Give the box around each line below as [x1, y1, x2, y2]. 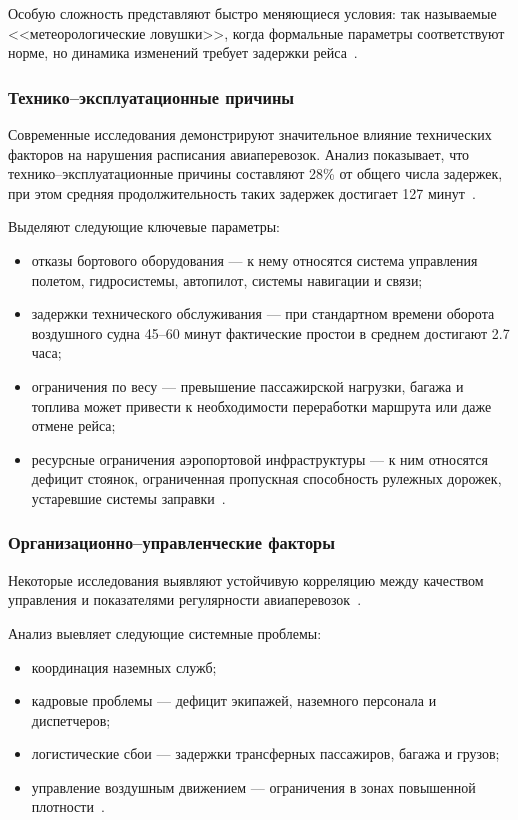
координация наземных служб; [31, 656, 217, 677]
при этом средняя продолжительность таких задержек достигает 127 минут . [8, 182, 476, 203]
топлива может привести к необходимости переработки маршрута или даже [31, 395, 492, 416]
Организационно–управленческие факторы [8, 530, 335, 555]
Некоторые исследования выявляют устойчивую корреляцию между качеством [8, 569, 484, 590]
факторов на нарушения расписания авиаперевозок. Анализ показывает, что [8, 143, 470, 164]
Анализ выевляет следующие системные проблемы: [8, 622, 322, 643]
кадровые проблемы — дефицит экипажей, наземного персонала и [31, 690, 437, 711]
